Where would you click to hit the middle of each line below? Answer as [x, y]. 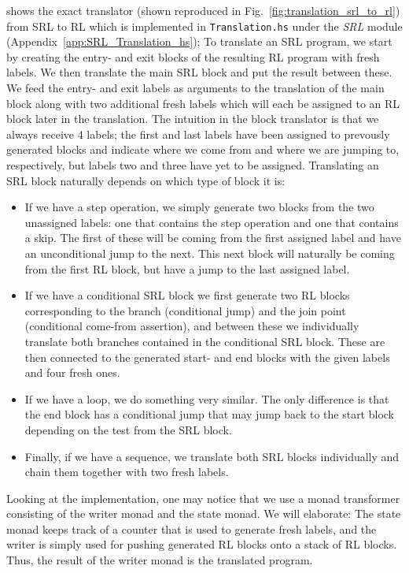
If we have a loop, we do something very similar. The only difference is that [207, 398]
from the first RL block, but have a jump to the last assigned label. [187, 268]
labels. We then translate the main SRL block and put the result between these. [199, 72]
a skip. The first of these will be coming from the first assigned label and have [213, 238]
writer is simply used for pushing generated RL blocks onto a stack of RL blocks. [202, 544]
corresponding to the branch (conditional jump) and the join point [185, 310]
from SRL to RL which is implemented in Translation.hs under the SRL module [204, 26]
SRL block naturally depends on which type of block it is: [146, 180]
